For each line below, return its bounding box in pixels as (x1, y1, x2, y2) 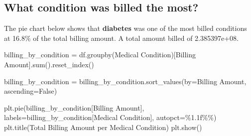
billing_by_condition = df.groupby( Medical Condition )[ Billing (4, 49, 196, 60)
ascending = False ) (4, 86, 57, 96)
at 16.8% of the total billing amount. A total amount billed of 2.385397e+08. (4, 32, 239, 43)
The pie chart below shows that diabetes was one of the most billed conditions (4, 23, 247, 33)
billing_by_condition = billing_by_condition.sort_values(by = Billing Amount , (4, 76, 247, 86)
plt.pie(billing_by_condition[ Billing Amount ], (4, 102, 144, 113)
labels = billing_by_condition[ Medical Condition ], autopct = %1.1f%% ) (4, 112, 217, 123)
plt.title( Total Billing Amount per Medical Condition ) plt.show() (4, 122, 202, 132)
